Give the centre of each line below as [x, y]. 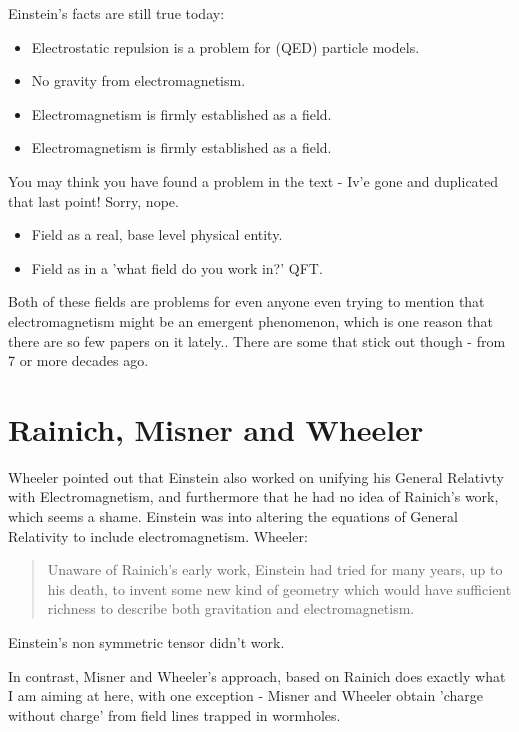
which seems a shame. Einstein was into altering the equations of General [233, 516]
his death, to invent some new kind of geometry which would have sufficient [279, 588]
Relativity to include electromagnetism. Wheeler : [158, 535]
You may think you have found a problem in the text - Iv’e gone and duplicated [253, 180]
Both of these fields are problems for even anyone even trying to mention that [246, 301]
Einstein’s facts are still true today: [116, 13]
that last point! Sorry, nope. [93, 200]
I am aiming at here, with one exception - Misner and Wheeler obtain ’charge [246, 695]
